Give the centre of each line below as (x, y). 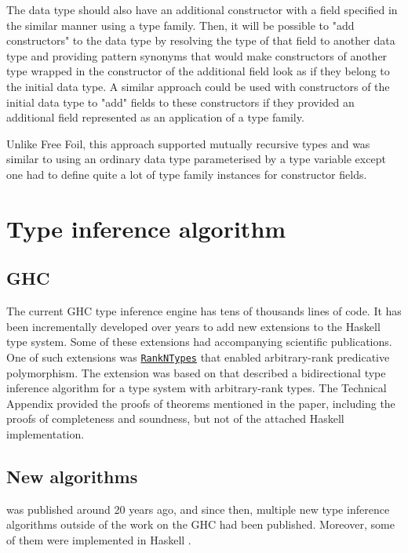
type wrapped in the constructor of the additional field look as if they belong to (198, 71)
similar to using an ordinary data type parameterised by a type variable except (196, 159)
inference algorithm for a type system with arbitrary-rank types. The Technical (197, 388)
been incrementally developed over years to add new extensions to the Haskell (193, 326)
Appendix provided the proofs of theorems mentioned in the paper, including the (201, 403)
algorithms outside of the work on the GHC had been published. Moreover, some (200, 524)
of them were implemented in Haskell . (99, 539)
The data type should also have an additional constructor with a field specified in (202, 9)
